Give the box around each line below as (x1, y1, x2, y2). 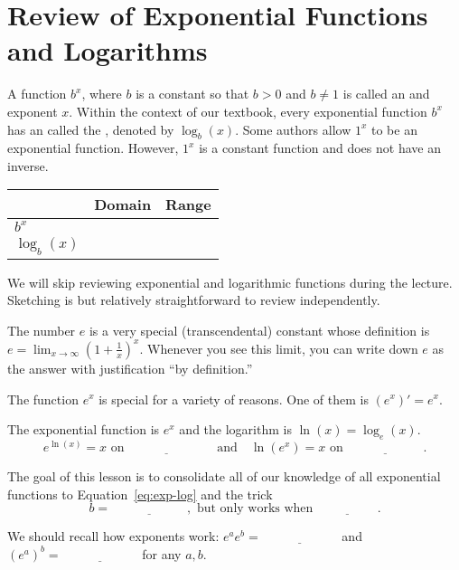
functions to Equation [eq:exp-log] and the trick (7, 484, 273, 503)
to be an (370, 119, 417, 138)
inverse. (7, 156, 49, 175)
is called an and (342, 84, 430, 103)
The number (7, 320, 76, 339)
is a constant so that (136, 84, 249, 103)
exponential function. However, (7, 138, 179, 157)
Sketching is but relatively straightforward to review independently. (7, 290, 380, 309)
